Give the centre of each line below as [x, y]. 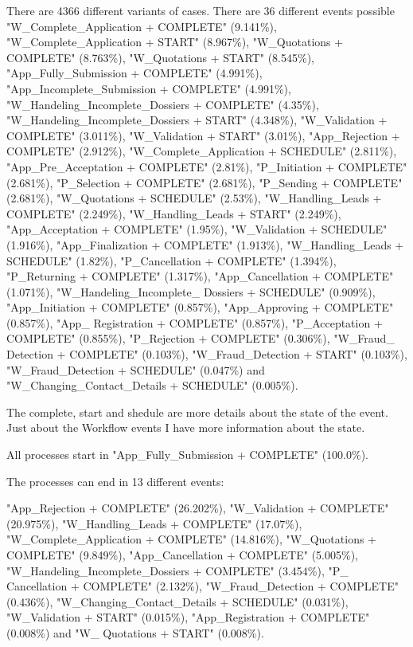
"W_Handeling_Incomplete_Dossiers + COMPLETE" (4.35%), [163, 104]
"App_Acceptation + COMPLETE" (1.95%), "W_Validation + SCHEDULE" [197, 229]
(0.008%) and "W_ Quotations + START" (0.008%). [135, 632]
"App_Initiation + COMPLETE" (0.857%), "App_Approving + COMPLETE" [200, 307]
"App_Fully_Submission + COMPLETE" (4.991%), [134, 73]
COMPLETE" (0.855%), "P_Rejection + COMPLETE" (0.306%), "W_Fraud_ [201, 338]
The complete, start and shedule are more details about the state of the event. [197, 412]
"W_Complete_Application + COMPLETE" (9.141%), [142, 26]
